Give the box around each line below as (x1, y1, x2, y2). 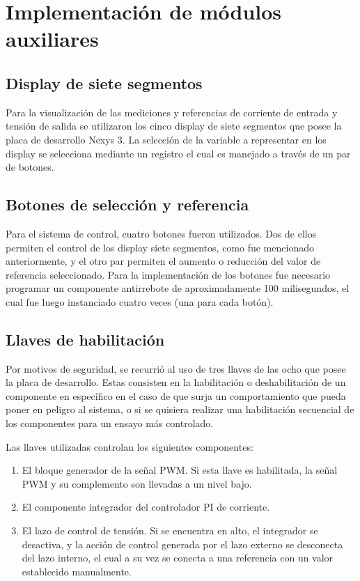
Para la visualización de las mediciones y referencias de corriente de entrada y (6, 104, 338, 119)
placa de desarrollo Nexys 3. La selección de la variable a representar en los (6, 132, 327, 146)
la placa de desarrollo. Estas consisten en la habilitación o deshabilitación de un (6, 375, 346, 389)
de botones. (6, 160, 54, 174)
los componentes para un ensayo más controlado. (6, 416, 214, 431)
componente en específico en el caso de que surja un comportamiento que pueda (6, 388, 346, 403)
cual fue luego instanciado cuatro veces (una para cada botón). (6, 294, 274, 309)
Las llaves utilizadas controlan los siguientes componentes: (6, 439, 253, 454)
